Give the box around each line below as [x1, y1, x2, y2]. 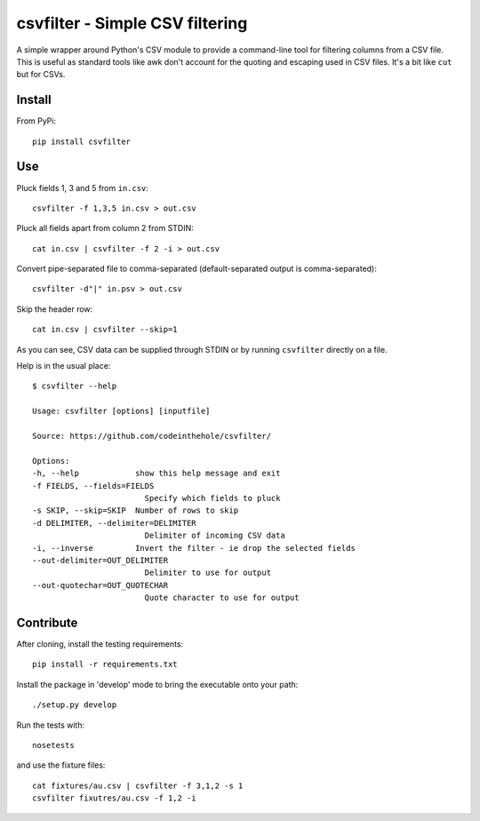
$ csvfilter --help [32, 381, 117, 391]
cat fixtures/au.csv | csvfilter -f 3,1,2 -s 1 [32, 780, 244, 791]
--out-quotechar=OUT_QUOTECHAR [32, 580, 169, 590]
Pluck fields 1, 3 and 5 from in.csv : [16, 182, 148, 193]
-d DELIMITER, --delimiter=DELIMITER [32, 518, 197, 528]
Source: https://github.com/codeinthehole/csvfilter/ [32, 431, 271, 441]
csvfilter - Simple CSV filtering [16, 13, 248, 33]
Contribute [16, 615, 78, 630]
